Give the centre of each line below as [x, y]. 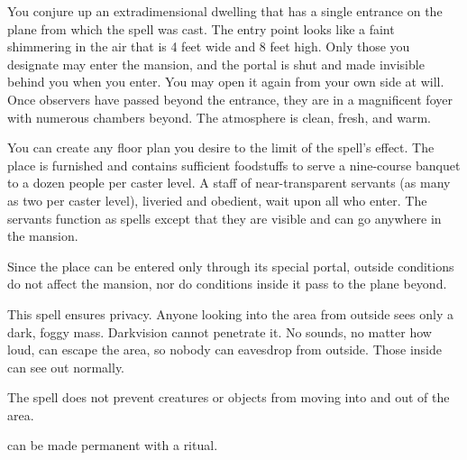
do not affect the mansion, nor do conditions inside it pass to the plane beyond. [227, 284]
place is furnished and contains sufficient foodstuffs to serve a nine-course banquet [234, 165]
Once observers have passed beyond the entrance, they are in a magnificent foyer [230, 99]
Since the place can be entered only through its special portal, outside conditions [231, 266]
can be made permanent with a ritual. [113, 445]
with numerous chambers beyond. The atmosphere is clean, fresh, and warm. [219, 117]
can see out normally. [66, 367]
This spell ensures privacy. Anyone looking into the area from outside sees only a [230, 313]
